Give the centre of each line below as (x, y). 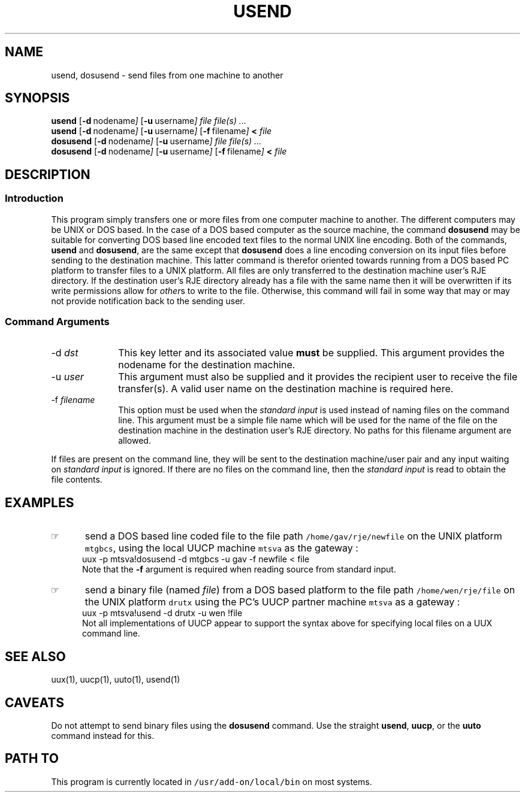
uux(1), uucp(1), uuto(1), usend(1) (116, 680)
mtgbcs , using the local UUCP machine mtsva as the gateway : (221, 548)
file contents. (77, 480)
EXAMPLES (40, 502)
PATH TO (32, 759)
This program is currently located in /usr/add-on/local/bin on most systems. (212, 781)
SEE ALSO (35, 656)
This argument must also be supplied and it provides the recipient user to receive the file (318, 377)
